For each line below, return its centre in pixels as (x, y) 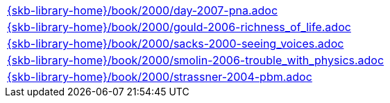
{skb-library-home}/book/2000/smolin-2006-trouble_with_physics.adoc (196, 60)
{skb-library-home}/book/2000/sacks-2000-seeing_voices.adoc (176, 44)
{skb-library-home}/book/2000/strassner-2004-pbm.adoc (160, 77)
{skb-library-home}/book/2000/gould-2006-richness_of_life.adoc (179, 27)
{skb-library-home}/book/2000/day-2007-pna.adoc (143, 10)
